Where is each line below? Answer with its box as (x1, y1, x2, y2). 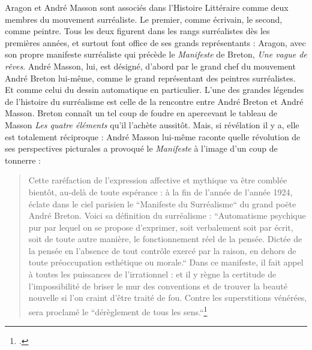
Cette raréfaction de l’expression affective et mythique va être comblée (28, 174, 287, 186)
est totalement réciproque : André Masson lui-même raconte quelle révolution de (5, 130, 301, 143)
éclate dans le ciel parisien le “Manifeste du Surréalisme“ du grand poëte (28, 197, 296, 210)
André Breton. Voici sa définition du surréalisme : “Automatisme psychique (28, 209, 306, 222)
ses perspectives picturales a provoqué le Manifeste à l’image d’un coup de (5, 142, 278, 155)
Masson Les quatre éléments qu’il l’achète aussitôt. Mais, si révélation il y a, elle (5, 118, 299, 131)
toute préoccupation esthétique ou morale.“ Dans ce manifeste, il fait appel (28, 256, 304, 268)
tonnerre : (5, 153, 41, 166)
